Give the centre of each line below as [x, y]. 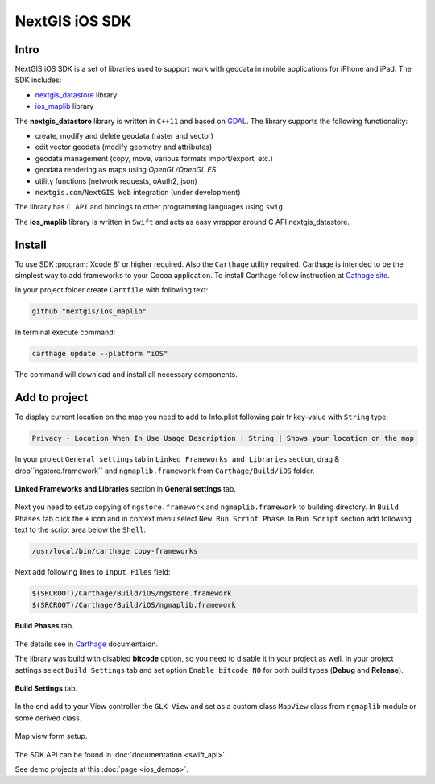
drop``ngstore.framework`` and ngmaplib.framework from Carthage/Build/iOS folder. [165, 471]
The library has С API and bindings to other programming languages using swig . [150, 207]
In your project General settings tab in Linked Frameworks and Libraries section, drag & [177, 459]
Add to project [52, 398]
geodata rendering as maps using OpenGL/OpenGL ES [126, 170]
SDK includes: [38, 80]
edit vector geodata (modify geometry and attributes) [124, 147]
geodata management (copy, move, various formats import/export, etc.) [154, 158]
